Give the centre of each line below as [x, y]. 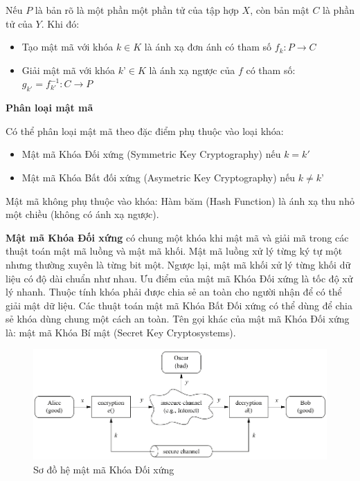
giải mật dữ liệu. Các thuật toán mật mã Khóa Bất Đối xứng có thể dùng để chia [179, 305]
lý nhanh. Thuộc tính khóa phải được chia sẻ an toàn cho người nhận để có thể [174, 292]
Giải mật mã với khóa [69, 70]
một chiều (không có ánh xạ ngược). [82, 214]
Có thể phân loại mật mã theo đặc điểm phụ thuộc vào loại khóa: [145, 130]
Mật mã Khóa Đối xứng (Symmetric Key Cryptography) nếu [151, 154]
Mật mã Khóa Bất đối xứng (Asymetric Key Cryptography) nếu [159, 177]
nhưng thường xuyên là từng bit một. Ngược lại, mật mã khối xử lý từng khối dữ [178, 264]
